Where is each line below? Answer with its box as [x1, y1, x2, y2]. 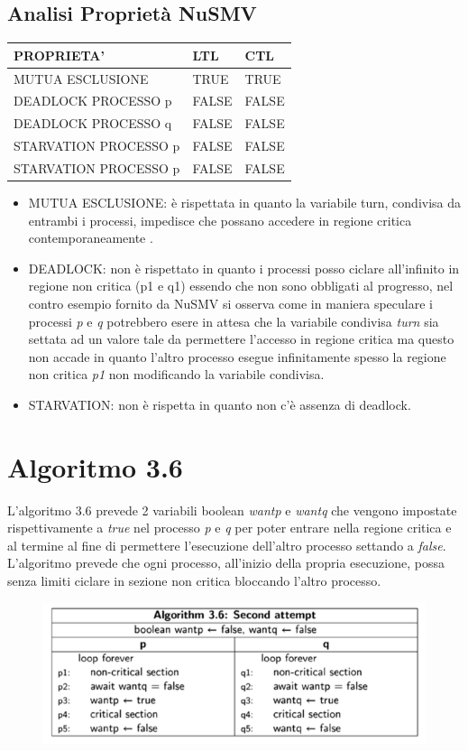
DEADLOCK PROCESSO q [14, 114, 172, 133]
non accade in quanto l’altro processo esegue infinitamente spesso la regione [28, 347, 446, 366]
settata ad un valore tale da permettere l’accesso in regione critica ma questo [28, 329, 454, 348]
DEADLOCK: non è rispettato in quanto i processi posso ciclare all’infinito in [28, 258, 460, 277]
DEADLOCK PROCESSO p [14, 91, 172, 110]
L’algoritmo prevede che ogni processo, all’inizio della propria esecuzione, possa [7, 553, 445, 572]
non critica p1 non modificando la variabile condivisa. [28, 365, 325, 384]
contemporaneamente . [28, 228, 153, 247]
